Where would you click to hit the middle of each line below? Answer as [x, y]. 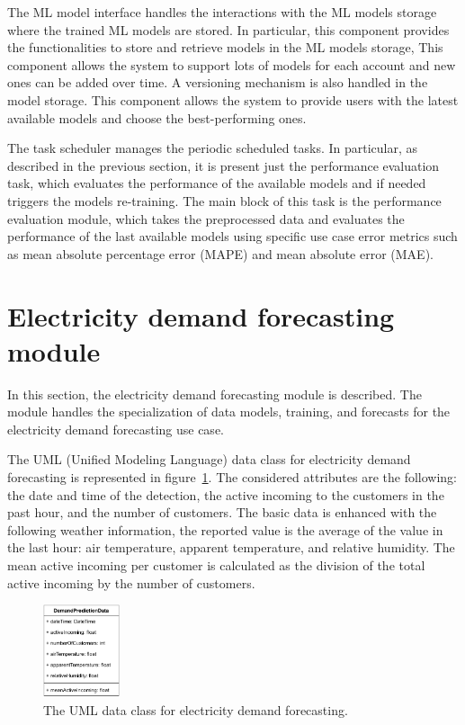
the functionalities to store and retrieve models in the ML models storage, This [225, 47]
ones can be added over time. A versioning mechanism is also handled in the [218, 82]
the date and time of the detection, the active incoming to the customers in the [226, 494]
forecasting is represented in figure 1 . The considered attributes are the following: [232, 477]
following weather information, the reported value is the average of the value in [225, 529]
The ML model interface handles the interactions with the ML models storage [222, 12]
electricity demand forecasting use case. [116, 429]
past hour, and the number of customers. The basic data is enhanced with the [222, 512]
